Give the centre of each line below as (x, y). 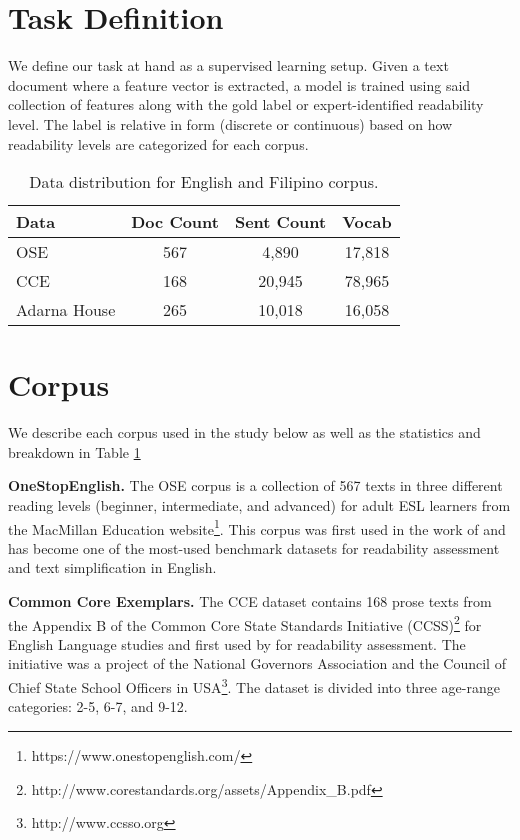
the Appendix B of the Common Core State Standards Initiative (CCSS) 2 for (245, 623)
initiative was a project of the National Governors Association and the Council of (257, 663)
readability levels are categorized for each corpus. (158, 143)
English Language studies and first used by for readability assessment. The (237, 643)
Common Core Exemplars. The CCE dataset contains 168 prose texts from (250, 601)
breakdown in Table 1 (74, 451)
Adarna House (66, 310)
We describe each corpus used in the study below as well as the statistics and (244, 432)
